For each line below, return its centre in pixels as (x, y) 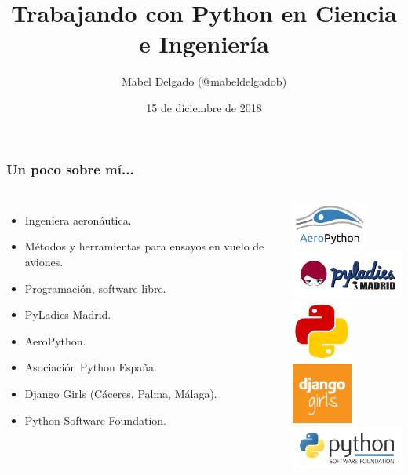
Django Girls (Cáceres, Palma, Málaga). (121, 393)
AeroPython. (55, 340)
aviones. (44, 261)
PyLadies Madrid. (68, 314)
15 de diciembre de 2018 (204, 107)
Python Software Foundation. (95, 420)
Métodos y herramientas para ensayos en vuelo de (144, 246)
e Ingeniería (204, 44)
